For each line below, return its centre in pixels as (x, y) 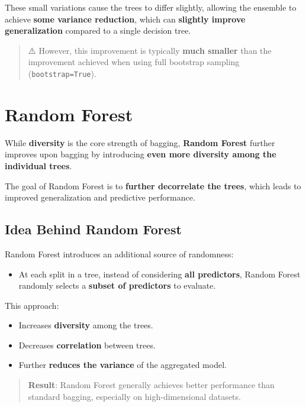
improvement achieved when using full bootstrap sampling (134, 62)
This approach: (32, 305)
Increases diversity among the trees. (86, 325)
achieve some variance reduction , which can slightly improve (125, 19)
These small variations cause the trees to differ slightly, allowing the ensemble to (151, 7)
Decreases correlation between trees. (87, 345)
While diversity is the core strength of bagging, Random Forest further (140, 142)
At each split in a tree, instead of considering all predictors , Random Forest (160, 274)
